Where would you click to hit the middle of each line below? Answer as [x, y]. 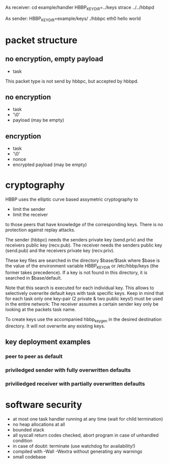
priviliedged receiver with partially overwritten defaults [75, 384]
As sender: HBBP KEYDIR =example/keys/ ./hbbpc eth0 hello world [73, 19]
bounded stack [29, 429]
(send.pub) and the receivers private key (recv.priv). [60, 251]
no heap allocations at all [39, 424]
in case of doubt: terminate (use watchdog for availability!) [74, 446]
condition [23, 441]
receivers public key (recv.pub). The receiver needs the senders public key [84, 245]
